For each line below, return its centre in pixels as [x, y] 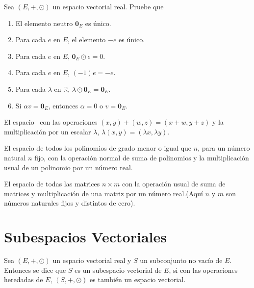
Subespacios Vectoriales [85, 237]
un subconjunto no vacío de [181, 260]
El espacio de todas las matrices [52, 184]
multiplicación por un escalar [48, 131]
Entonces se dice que [35, 270]
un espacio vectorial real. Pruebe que [108, 6]
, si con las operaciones [203, 270]
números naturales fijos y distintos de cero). [70, 203]
